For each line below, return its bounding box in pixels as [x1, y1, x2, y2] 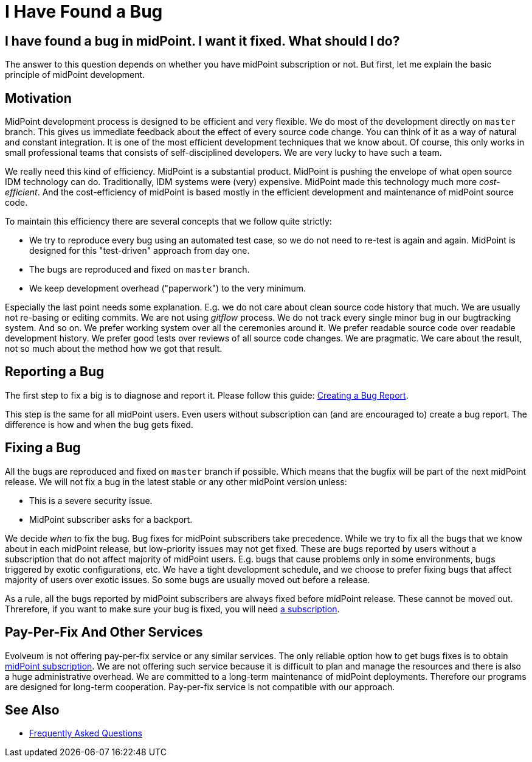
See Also [5, 702, 60, 718]
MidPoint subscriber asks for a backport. [29, 514, 193, 525]
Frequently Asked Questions [29, 728, 142, 739]
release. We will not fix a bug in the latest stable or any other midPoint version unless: [5, 476, 347, 487]
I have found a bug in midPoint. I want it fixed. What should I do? [5, 33, 400, 49]
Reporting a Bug [5, 364, 105, 380]
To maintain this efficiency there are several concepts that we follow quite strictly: [5, 216, 332, 227]
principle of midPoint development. [5, 69, 145, 80]
